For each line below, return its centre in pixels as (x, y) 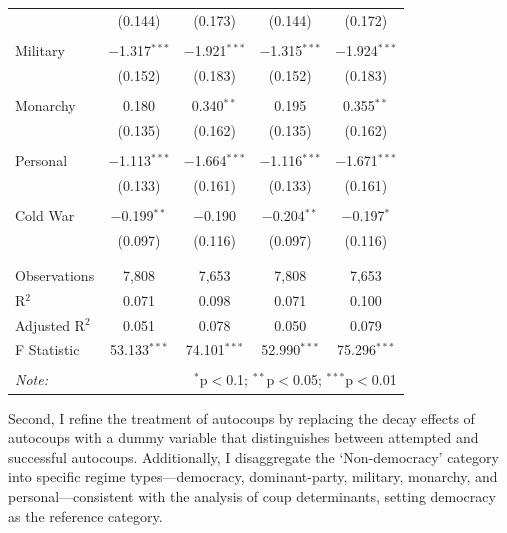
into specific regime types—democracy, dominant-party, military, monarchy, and (253, 476)
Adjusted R (50, 324)
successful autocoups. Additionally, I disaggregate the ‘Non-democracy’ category (253, 456)
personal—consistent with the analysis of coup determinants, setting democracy (252, 495)
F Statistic (47, 349)
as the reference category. (85, 515)
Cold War (45, 214)
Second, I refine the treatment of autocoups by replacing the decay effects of (241, 417)
